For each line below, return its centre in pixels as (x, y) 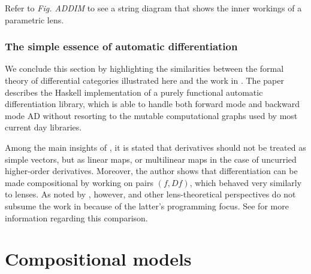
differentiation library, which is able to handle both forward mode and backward (152, 104)
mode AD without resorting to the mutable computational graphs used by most (151, 115)
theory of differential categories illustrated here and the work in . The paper (144, 80)
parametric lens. (34, 19)
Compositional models (98, 259)
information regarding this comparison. (76, 217)
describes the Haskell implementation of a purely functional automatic (134, 92)
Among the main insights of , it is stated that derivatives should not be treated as (155, 147)
